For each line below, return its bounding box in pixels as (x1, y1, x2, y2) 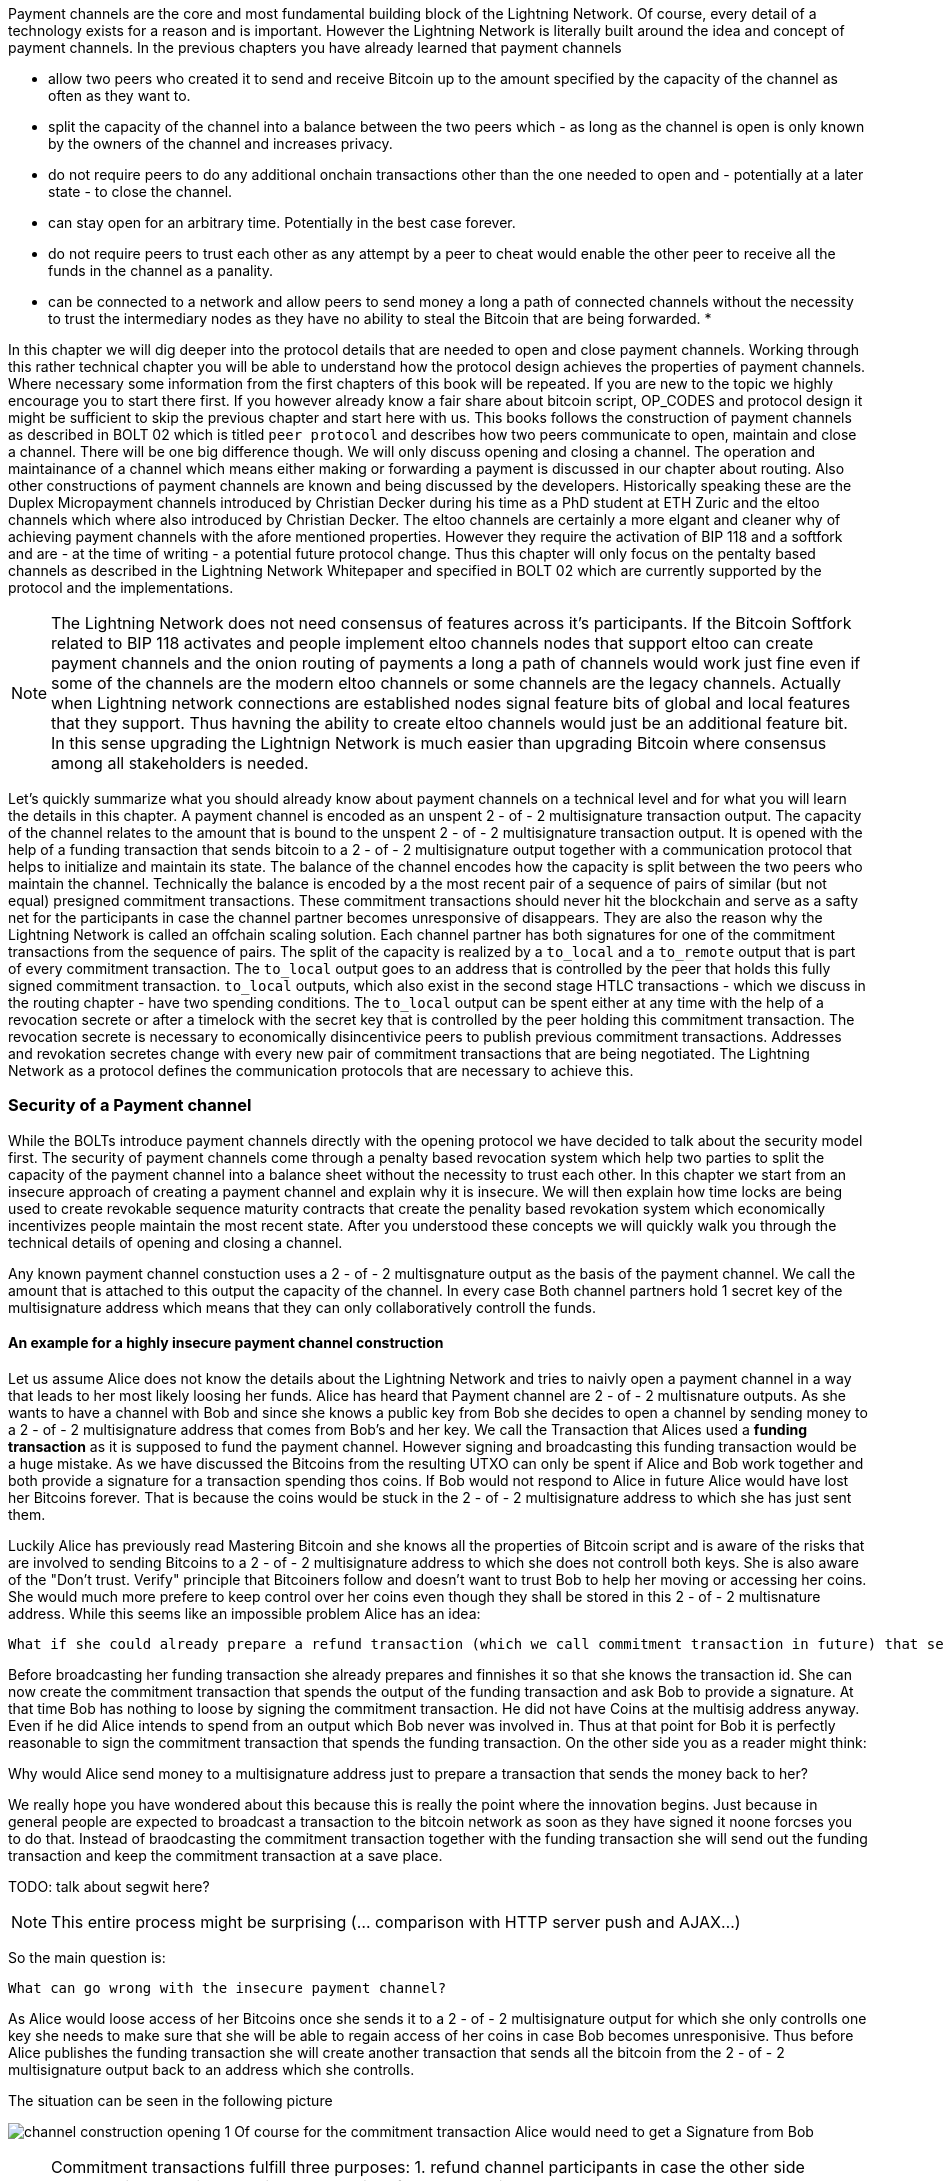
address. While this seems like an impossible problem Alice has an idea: (8, 1604, 481, 1622)
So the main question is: (8, 1948, 166, 1966)
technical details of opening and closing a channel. (8, 1233, 343, 1251)
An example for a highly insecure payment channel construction (8, 1334, 444, 1352)
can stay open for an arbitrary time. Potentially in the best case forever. (48, 214, 516, 231)
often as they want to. (48, 87, 191, 104)
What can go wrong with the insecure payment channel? (8, 1979, 447, 1996)
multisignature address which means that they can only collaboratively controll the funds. (8, 1298, 597, 1316)
